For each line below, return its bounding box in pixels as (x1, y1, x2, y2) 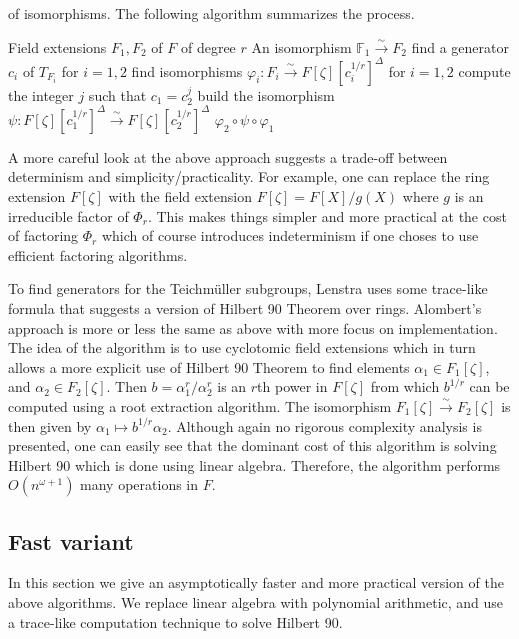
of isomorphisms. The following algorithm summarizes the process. (8, 3, 415, 23)
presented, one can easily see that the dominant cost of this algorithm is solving (8, 435, 497, 456)
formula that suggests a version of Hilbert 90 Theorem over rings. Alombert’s (8, 297, 482, 318)
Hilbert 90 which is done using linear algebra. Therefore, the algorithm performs (8, 454, 501, 475)
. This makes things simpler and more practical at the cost (147, 205, 507, 226)
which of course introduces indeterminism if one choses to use (101, 225, 479, 246)
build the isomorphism (197, 84, 335, 105)
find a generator (411, 36, 509, 57)
